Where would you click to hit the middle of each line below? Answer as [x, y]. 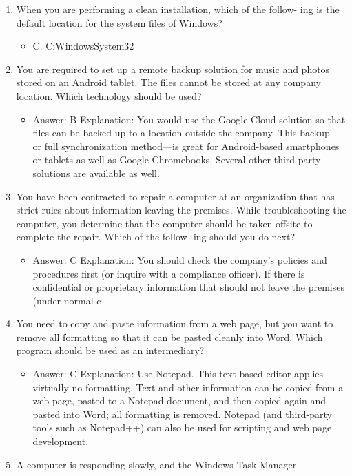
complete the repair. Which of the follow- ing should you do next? [156, 237]
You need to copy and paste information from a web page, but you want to [175, 323]
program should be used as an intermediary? [110, 350]
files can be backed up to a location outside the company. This [165, 133]
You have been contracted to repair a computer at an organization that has [175, 196]
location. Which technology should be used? [109, 95]
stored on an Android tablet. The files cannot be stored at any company [168, 82]
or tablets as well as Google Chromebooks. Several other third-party [177, 159]
